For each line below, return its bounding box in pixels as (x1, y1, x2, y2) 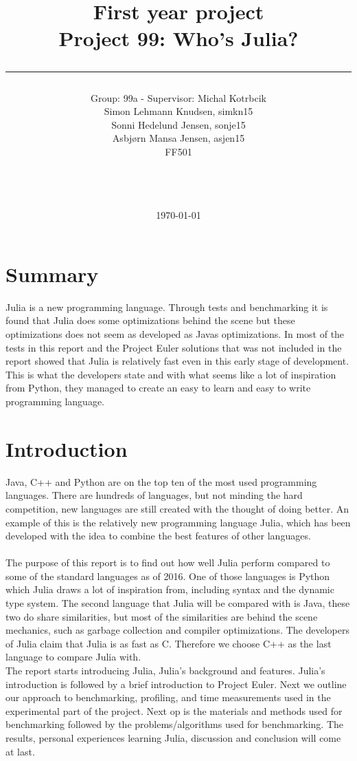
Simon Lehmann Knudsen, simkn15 (104, 104, 253, 118)
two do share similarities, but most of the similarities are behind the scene (5, 609, 318, 623)
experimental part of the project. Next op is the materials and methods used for (5, 703, 343, 718)
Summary (5, 259, 99, 288)
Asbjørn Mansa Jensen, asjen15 (112, 131, 245, 145)
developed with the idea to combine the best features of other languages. (5, 528, 311, 543)
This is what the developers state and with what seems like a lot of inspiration (5, 367, 336, 381)
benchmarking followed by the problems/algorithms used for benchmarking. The (5, 717, 344, 731)
